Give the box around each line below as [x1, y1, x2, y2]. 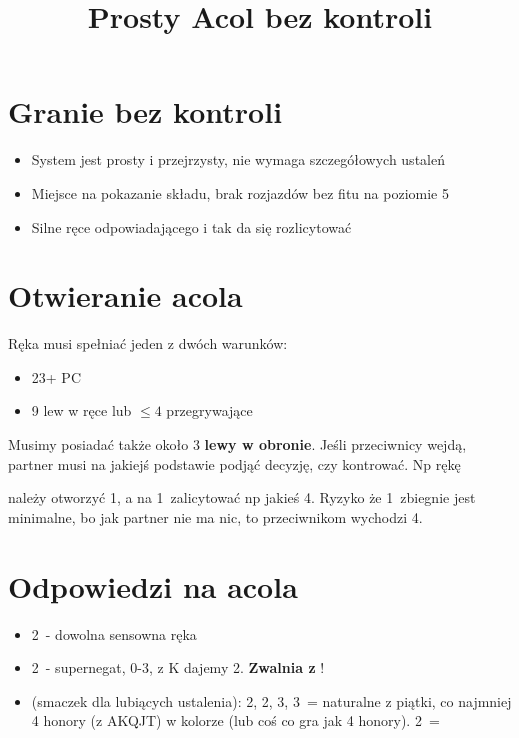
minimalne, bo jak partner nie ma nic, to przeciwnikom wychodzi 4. [8, 506, 423, 527]
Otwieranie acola [8, 275, 243, 316]
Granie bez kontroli [8, 91, 283, 132]
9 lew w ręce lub [31, 400, 132, 421]
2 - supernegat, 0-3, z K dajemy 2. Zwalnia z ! [31, 657, 325, 678]
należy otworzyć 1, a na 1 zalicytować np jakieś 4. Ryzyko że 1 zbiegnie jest [8, 487, 476, 508]
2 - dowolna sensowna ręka [31, 623, 197, 644]
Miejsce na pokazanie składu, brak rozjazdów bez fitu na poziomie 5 [31, 182, 449, 203]
